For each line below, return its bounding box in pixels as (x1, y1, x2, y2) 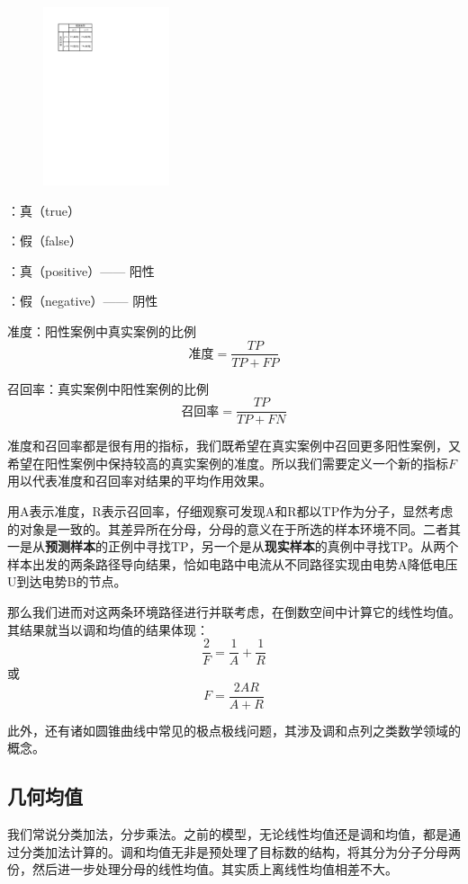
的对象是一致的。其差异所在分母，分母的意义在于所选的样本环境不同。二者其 (7, 519, 461, 538)
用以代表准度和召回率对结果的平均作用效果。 (7, 471, 272, 490)
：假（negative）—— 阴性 (7, 291, 158, 310)
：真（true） (7, 201, 80, 219)
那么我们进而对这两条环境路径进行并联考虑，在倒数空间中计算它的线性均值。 (7, 602, 461, 621)
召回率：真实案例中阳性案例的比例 (7, 379, 209, 397)
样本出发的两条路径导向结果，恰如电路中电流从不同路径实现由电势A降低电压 (7, 554, 458, 573)
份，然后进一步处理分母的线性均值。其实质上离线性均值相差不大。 (7, 860, 398, 879)
